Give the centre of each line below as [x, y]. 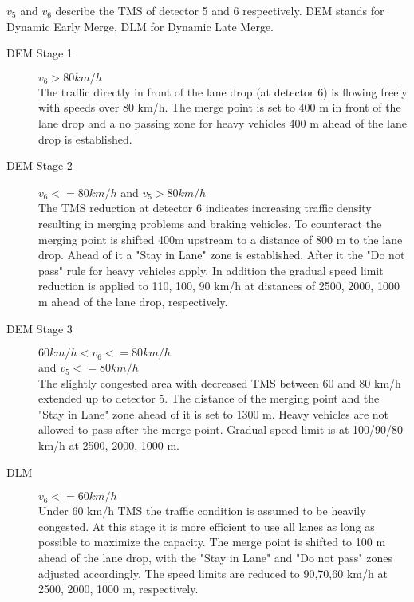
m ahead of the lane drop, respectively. [133, 301]
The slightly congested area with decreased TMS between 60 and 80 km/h [220, 382]
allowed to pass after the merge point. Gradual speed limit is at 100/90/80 [221, 429]
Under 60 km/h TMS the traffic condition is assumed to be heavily [202, 511]
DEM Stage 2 [39, 165]
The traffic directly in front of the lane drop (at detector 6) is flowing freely [223, 91]
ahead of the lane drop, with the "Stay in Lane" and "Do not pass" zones [215, 558]
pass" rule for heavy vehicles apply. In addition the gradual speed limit [211, 270]
